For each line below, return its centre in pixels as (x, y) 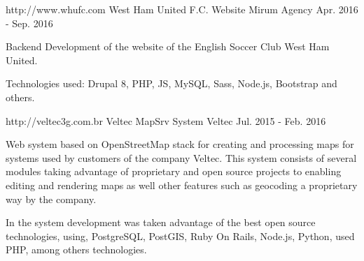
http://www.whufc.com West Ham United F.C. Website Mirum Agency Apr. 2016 (182, 9)
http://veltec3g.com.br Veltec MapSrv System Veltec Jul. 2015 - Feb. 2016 (166, 120)
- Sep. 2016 (29, 23)
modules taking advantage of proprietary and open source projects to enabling (174, 171)
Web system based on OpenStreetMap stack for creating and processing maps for (180, 144)
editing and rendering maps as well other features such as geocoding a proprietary (182, 185)
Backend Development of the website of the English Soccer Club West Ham (168, 46)
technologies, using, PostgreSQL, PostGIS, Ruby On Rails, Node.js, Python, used (180, 236)
